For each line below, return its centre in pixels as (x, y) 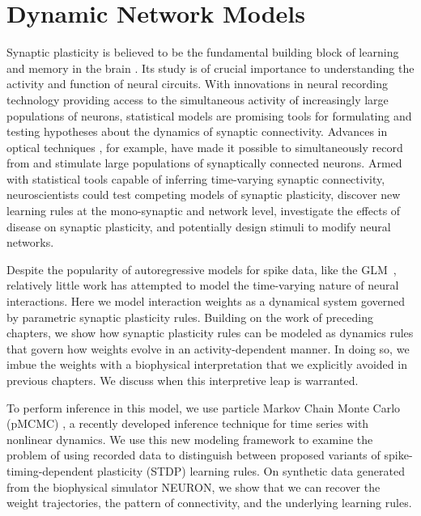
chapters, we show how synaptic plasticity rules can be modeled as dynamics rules (210, 333)
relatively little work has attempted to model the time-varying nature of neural (203, 285)
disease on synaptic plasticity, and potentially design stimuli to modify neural (199, 226)
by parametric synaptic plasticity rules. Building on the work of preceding (190, 317)
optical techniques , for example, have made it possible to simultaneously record (205, 147)
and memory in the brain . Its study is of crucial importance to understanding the (210, 68)
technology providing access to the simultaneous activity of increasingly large (198, 99)
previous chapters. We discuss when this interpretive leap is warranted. (183, 380)
